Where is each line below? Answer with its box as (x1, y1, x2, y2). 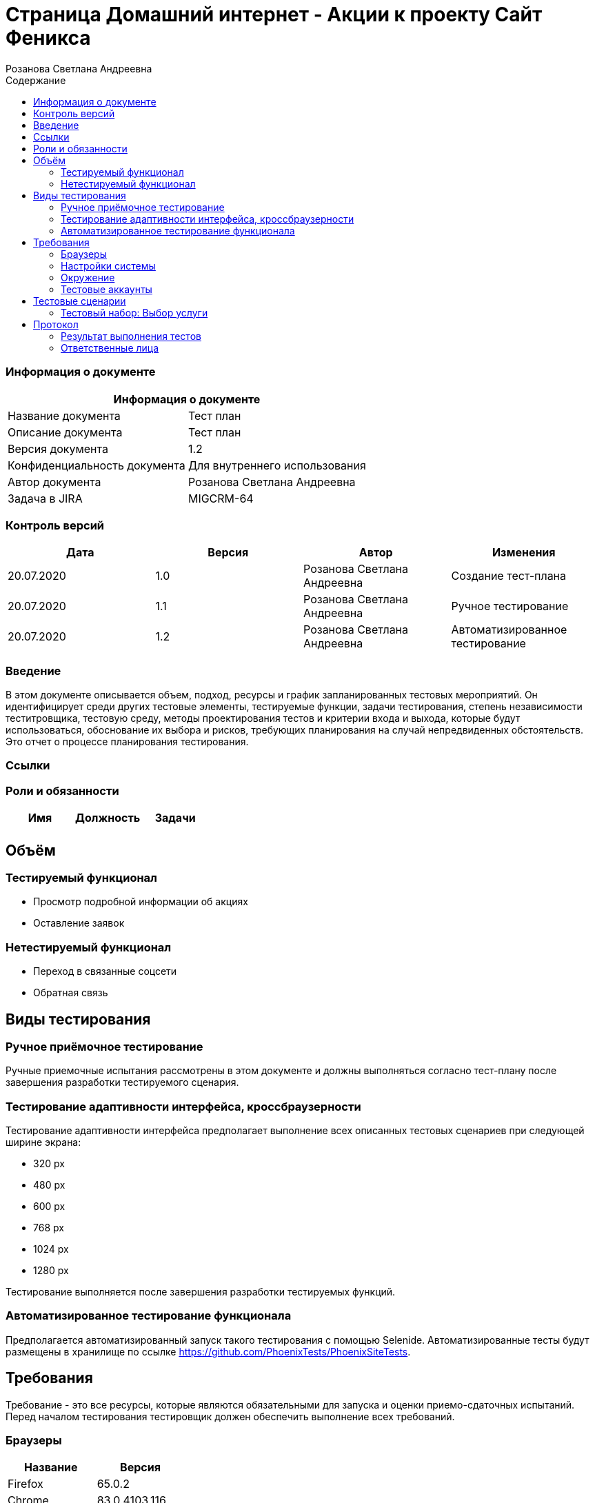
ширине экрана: (6, 1136, 81, 1149)
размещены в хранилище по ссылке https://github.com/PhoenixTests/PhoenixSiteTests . (6, 1345, 411, 1358)
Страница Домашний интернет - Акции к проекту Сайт (6, 3, 543, 26)
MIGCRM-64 (188, 491, 254, 505)
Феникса (6, 26, 91, 50)
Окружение (61, 271, 115, 283)
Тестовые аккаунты (61, 283, 152, 295)
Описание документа (8, 425, 123, 439)
